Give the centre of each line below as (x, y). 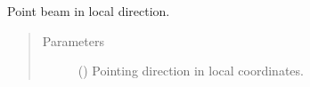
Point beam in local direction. (89, 11)
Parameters (73, 40)
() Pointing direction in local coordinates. (191, 71)
